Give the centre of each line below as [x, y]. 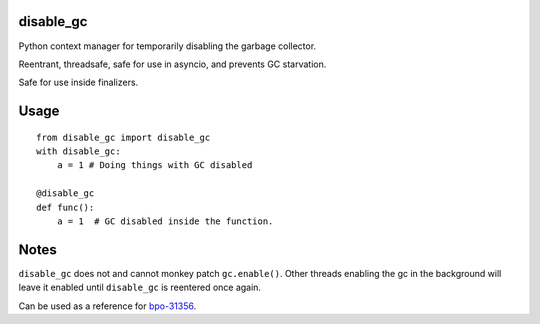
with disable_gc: [78, 151]
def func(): [65, 207]
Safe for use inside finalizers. [78, 82]
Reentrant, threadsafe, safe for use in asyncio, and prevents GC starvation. [172, 64]
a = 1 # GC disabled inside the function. [165, 221]
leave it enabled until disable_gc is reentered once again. [140, 287]
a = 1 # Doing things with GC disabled [154, 165]
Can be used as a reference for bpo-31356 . [107, 306]
